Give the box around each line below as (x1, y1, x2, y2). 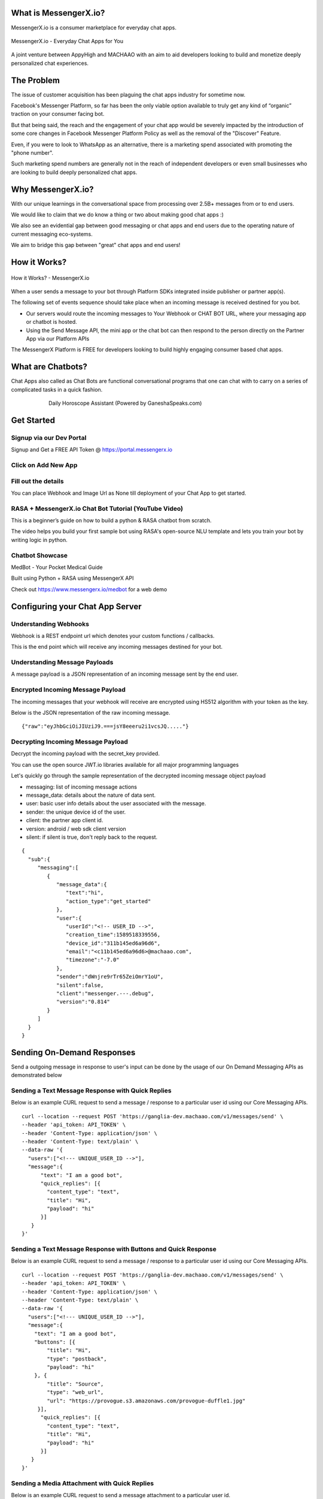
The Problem (11, 75, 60, 85)
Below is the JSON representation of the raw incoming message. (11, 709, 170, 716)
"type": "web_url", (47, 1389, 104, 1396)
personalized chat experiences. (11, 59, 89, 67)
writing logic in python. (11, 536, 68, 543)
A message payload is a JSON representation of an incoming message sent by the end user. (11, 670, 239, 678)
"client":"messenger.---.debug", (56, 990, 155, 997)
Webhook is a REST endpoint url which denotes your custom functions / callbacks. (11, 632, 215, 639)
